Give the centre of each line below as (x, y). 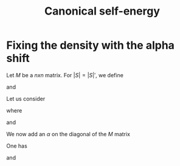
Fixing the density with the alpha (91, 45)
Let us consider (26, 99)
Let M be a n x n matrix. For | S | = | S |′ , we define (65, 75)
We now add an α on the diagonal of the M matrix (68, 134)
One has (17, 146)
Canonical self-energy (102, 11)
